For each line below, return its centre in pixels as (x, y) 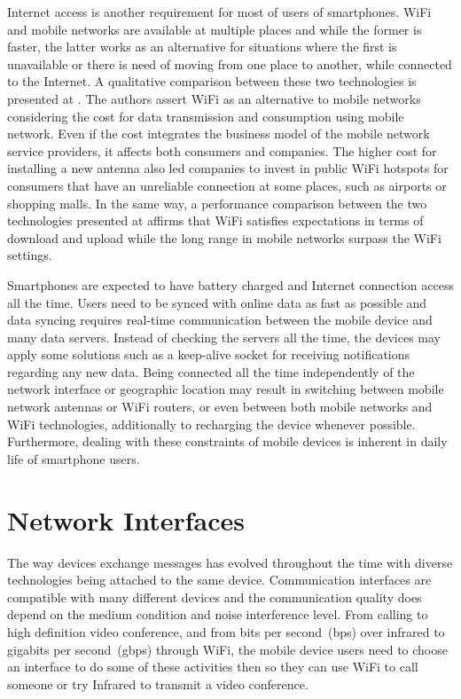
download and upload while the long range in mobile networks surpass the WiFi (224, 237)
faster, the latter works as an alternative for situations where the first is (202, 47)
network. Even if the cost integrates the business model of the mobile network (219, 134)
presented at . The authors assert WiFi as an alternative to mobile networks (214, 98)
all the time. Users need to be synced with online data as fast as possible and (217, 302)
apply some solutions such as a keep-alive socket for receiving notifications (209, 354)
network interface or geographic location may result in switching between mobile (226, 389)
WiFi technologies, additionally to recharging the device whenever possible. (211, 424)
